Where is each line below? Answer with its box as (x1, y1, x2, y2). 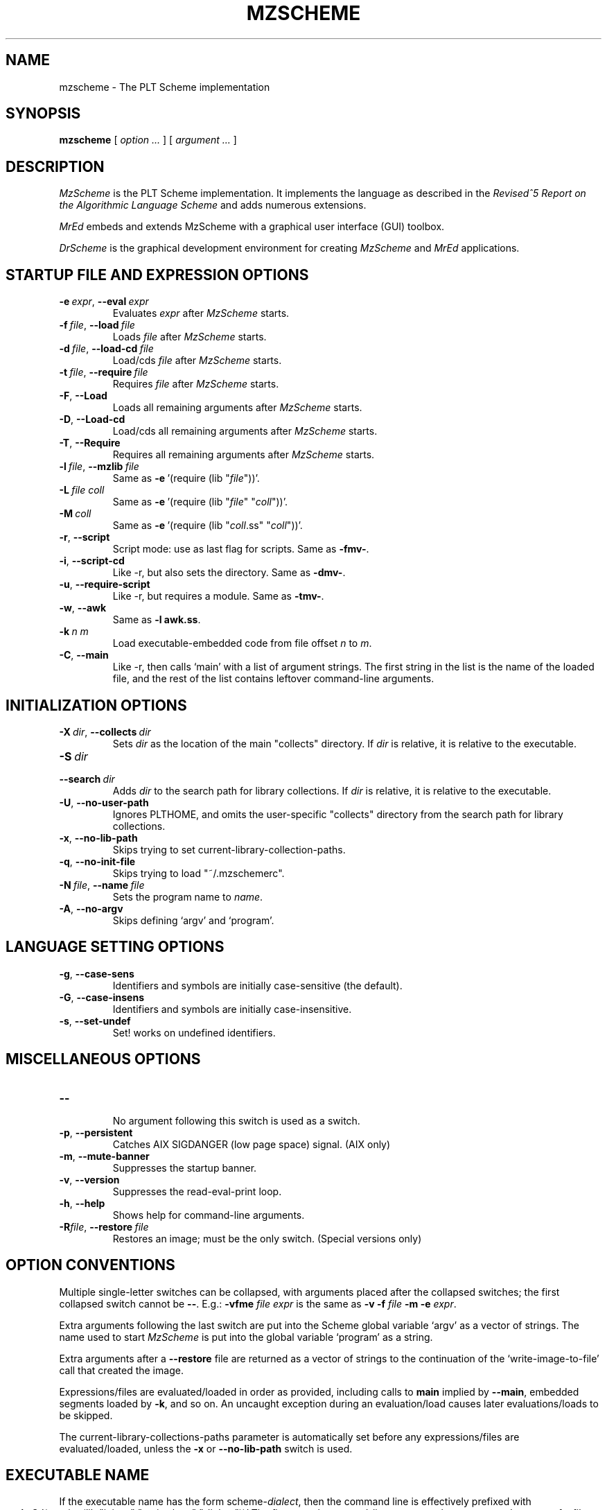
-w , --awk (59, 602, 107, 614)
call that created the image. (59, 1364, 184, 1376)
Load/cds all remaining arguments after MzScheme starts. (112, 425, 378, 437)
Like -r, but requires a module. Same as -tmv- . (112, 590, 324, 602)
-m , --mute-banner (59, 1149, 150, 1162)
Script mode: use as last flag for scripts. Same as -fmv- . (112, 543, 369, 555)
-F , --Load (59, 390, 107, 402)
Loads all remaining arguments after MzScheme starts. (112, 401, 362, 414)
